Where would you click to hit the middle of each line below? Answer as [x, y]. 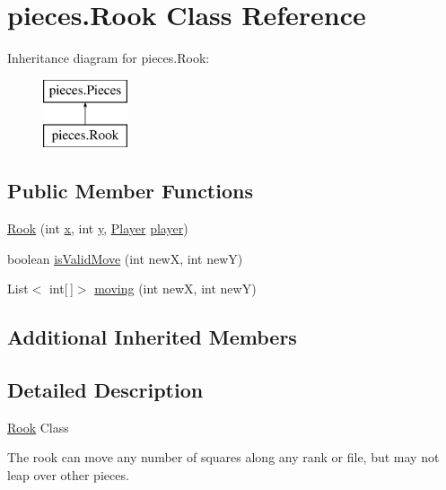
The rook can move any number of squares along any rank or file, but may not [223, 457]
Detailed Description [105, 390]
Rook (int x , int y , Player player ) [98, 228]
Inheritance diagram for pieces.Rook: [109, 58]
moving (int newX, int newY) [175, 289]
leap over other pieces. [68, 475]
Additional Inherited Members [152, 337]
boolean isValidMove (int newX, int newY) [125, 258]
